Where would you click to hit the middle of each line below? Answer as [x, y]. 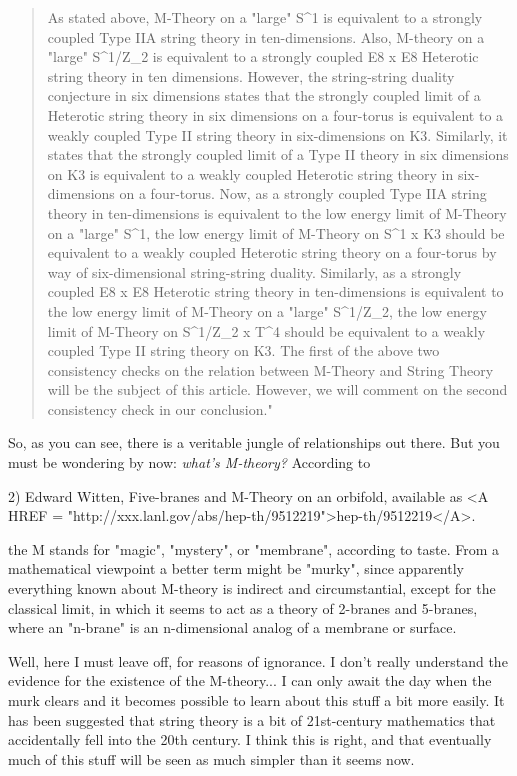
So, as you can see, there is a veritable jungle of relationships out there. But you [254, 442]
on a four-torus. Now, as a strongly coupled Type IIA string [303, 193]
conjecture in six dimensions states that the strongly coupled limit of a [264, 95]
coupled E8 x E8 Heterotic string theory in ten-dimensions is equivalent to [275, 291]
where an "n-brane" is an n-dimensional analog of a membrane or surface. [232, 627]
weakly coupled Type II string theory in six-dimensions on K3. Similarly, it [277, 134]
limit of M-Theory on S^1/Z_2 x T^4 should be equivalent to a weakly [266, 330]
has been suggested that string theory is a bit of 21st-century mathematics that [252, 719]
